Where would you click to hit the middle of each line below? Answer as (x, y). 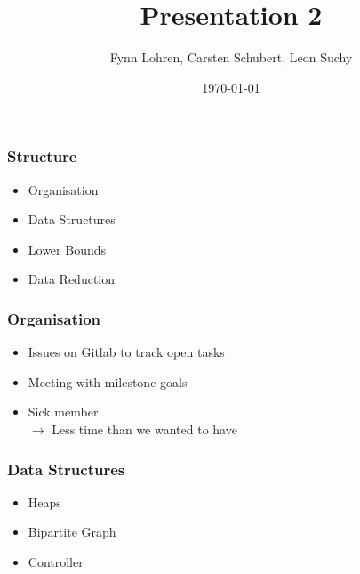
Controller (56, 561)
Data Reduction (72, 279)
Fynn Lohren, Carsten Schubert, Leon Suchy (231, 57)
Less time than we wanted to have (144, 428)
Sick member (63, 412)
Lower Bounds (67, 249)
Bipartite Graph (72, 532)
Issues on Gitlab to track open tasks (126, 352)
